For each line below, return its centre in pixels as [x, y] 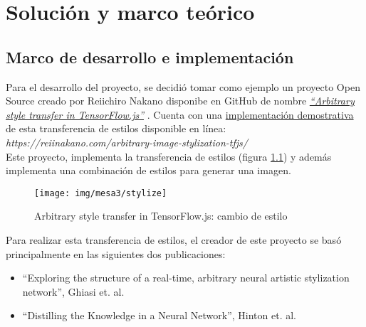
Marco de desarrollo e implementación [150, 57]
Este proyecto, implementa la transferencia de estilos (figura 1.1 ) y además [169, 156]
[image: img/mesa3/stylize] [101, 193]
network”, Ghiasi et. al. [73, 291]
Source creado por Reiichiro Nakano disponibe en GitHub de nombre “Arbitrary [180, 101]
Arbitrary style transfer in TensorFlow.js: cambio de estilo [161, 216]
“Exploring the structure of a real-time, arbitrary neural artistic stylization [186, 278]
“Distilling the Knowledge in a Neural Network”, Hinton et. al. [159, 315]
